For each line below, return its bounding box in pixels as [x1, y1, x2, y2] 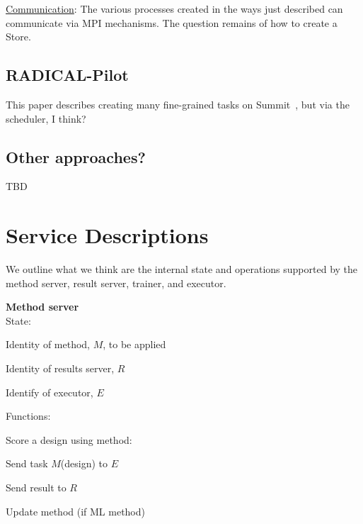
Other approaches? [6, 145, 146, 167]
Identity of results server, [6, 361, 115, 376]
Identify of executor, [6, 384, 93, 399]
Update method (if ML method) [6, 503, 145, 518]
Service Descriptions [6, 221, 209, 250]
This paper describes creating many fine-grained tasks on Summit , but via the [6, 96, 350, 111]
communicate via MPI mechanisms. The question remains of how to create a [6, 15, 338, 30]
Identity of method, [6, 337, 91, 352]
